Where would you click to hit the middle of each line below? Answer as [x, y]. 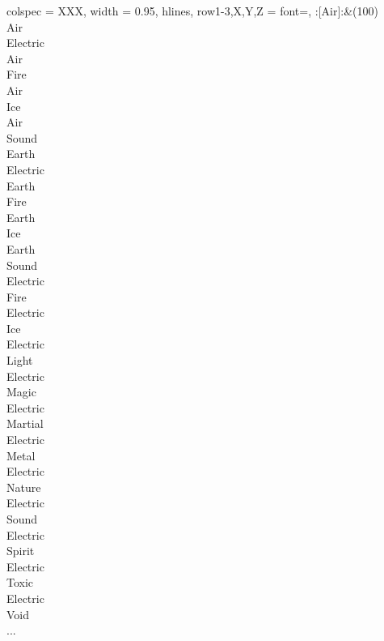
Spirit [21, 551]
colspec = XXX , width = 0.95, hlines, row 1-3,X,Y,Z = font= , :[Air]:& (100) [192, 11]
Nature [24, 487]
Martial [25, 423]
